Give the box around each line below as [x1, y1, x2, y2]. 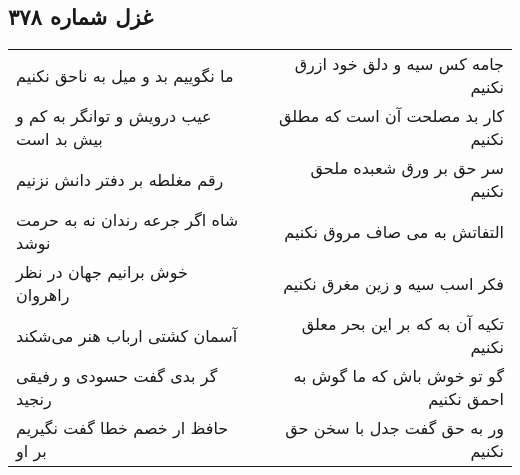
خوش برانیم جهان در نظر [16, 260, 188, 284]
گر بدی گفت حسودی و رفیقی [16, 364, 218, 388]
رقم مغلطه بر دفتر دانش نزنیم [16, 167, 224, 191]
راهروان [16, 283, 70, 307]
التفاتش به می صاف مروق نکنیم [284, 219, 504, 243]
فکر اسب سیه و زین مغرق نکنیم [283, 271, 504, 295]
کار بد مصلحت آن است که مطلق [278, 104, 504, 128]
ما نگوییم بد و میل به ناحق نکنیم [16, 63, 234, 87]
